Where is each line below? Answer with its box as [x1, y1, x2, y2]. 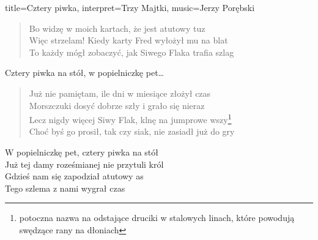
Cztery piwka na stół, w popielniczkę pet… [5, 66, 164, 79]
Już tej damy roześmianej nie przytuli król [5, 157, 164, 170]
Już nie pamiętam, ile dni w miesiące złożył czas [29, 86, 211, 99]
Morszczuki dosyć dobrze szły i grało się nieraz [29, 99, 205, 111]
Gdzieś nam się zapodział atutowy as [5, 170, 144, 182]
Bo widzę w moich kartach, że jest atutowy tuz [29, 21, 205, 34]
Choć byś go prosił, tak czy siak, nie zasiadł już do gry [29, 125, 235, 138]
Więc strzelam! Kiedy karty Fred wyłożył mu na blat [29, 34, 228, 47]
